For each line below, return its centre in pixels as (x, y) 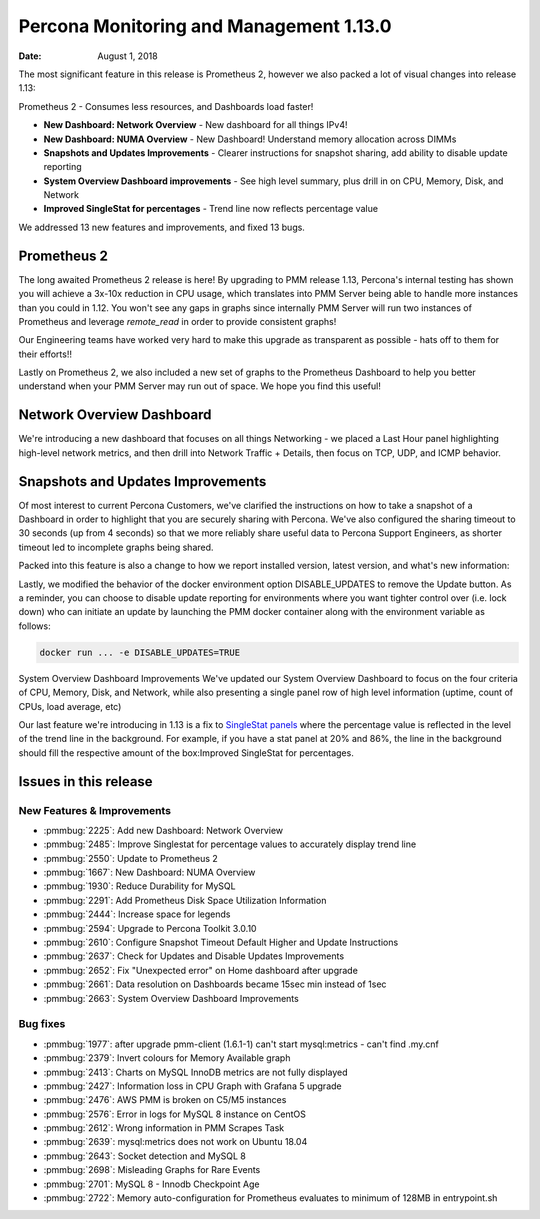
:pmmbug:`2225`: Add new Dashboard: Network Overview (163, 830)
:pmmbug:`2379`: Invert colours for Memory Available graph (167, 1058)
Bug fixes (42, 1024)
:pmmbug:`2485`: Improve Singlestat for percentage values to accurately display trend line (230, 844)
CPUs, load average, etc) (70, 706)
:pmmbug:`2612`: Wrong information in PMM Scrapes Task (164, 1128)
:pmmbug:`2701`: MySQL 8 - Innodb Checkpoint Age (151, 1184)
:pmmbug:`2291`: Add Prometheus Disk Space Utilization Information (185, 900)
